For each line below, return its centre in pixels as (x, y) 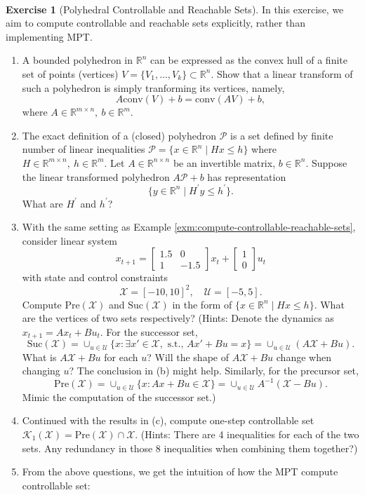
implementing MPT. (49, 36)
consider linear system (70, 240)
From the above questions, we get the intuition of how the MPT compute (180, 472)
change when (304, 357)
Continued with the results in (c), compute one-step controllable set (168, 420)
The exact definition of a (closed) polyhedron (119, 135)
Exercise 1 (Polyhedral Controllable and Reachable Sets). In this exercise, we (175, 9)
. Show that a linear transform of (282, 73)
